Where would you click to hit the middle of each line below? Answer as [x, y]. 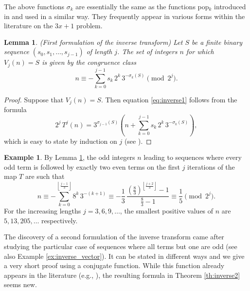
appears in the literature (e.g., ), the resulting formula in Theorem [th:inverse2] [122, 275]
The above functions [34, 6]
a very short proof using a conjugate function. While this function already [114, 265]
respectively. [60, 220]
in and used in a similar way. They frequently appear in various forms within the [125, 16]
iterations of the [211, 166]
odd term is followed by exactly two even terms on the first [92, 166]
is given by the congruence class [89, 62]
